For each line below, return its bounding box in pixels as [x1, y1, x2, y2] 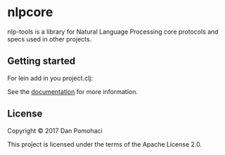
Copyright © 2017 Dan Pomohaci [7, 126, 103, 135]
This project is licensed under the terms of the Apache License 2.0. [7, 140, 202, 148]
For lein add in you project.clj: [7, 74, 94, 82]
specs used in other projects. [7, 34, 92, 43]
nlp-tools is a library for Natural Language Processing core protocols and [7, 27, 219, 36]
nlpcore [7, 4, 53, 20]
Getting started [7, 55, 76, 67]
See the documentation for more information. [7, 87, 139, 95]
